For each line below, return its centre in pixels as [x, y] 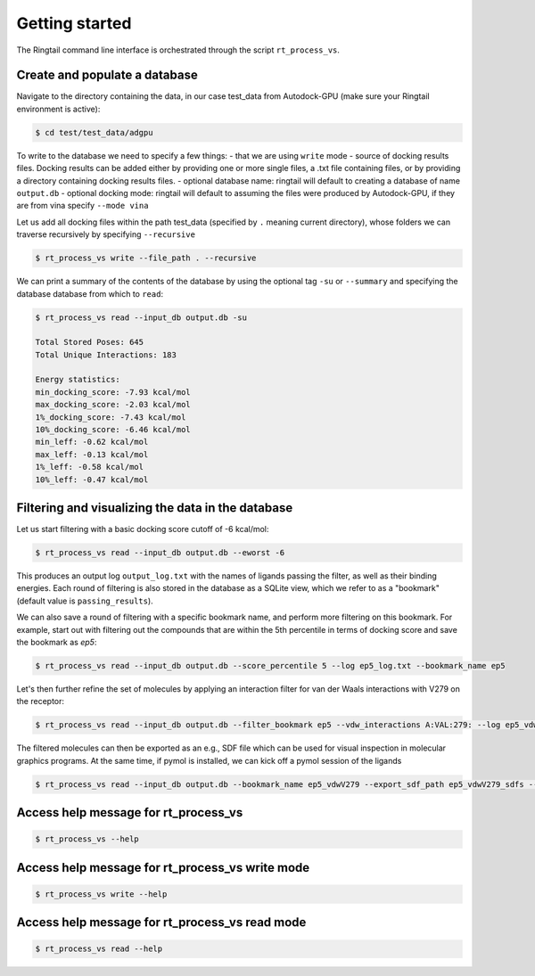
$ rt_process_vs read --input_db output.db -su [141, 317]
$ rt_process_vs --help [87, 839]
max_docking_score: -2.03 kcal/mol [113, 405]
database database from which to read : [90, 293]
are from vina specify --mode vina [82, 206]
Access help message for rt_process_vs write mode [163, 868]
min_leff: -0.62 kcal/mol [92, 442]
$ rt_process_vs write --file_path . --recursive [146, 258]
